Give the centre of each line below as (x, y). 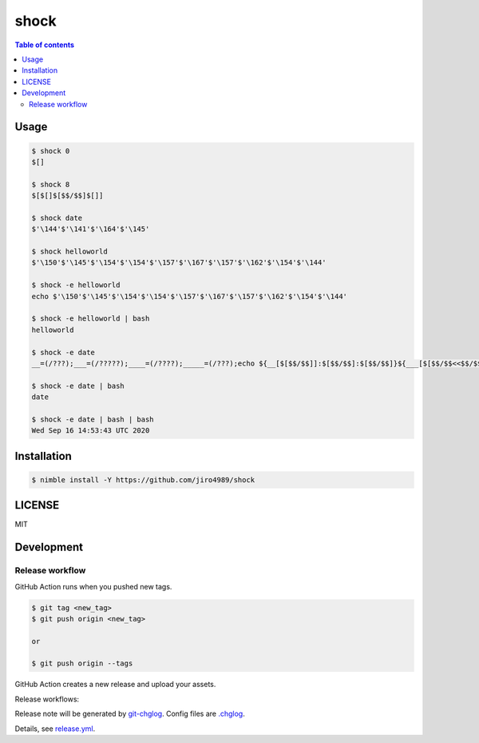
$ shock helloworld (69, 252)
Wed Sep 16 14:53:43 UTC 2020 (91, 431)
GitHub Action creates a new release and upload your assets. (115, 685)
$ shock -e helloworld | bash (91, 319)
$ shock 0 (51, 151)
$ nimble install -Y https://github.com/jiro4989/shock (143, 479)
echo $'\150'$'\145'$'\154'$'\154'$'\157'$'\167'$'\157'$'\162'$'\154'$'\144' (189, 296)
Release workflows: (47, 699)
